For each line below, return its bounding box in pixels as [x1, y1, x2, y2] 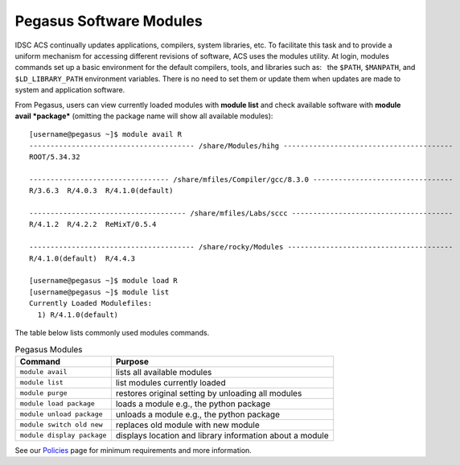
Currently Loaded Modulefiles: [29, 298, 153, 308]
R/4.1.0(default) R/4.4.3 [29, 253, 136, 263]
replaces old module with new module [115, 419, 261, 430]
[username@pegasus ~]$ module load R [29, 276, 179, 286]
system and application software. [14, 85, 125, 95]
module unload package [19, 410, 104, 418]
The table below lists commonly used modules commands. [14, 327, 210, 337]
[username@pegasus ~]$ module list [29, 287, 170, 297]
